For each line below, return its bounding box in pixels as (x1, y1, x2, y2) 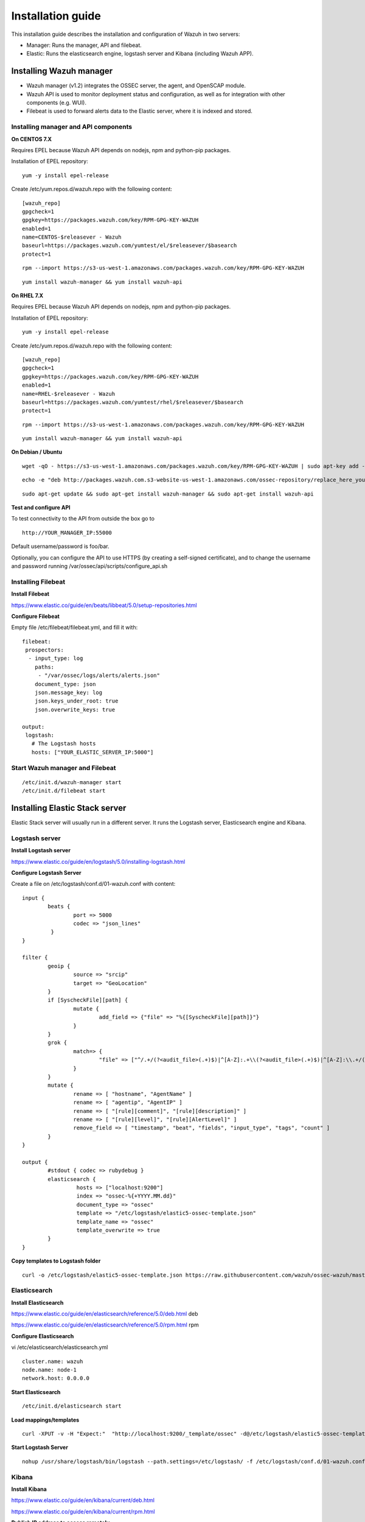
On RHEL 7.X (11, 292, 44, 300)
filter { (22, 954, 48, 961)
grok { (47, 1039, 68, 1047)
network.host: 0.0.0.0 (22, 1375, 90, 1382)
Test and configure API (11, 504, 71, 511)
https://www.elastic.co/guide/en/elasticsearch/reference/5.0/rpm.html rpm (11, 1321, 199, 1328)
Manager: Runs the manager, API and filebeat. (26, 41, 142, 49)
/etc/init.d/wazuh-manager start (22, 779, 122, 785)
